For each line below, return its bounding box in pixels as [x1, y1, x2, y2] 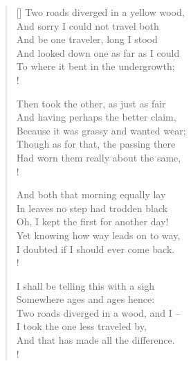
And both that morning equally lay [16, 187, 166, 202]
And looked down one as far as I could [16, 45, 180, 60]
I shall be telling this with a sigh [16, 278, 155, 293]
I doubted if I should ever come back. [16, 241, 175, 256]
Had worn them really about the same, [16, 150, 181, 164]
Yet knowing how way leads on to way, [16, 227, 181, 242]
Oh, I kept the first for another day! [16, 214, 169, 229]
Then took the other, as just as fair [16, 96, 166, 110]
